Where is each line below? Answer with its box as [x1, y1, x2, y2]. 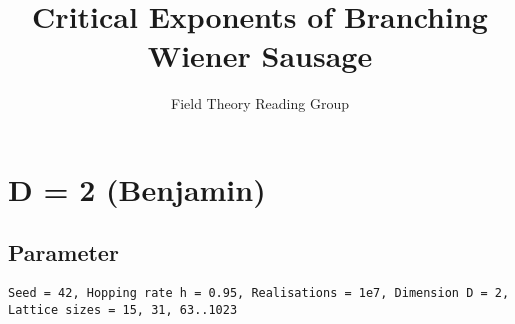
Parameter [8, 237, 119, 268]
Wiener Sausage [147, 35, 373, 76]
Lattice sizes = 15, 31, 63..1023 [8, 302, 238, 317]
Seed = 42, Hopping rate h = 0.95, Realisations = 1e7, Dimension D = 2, [8, 286, 510, 301]
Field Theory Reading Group [171, 93, 349, 114]
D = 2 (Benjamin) [8, 168, 266, 209]
